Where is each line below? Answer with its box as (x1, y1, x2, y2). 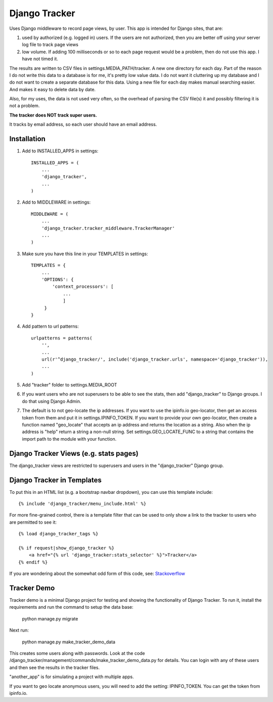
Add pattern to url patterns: (22, 323, 79, 329)
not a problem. (9, 103, 40, 109)
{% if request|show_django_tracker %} (18, 545, 115, 551)
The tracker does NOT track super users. (9, 112, 97, 118)
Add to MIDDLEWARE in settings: (22, 199, 91, 205)
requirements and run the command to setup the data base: (9, 604, 133, 610)
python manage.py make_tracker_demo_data (22, 639, 116, 645)
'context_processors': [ (52, 284, 114, 290)
